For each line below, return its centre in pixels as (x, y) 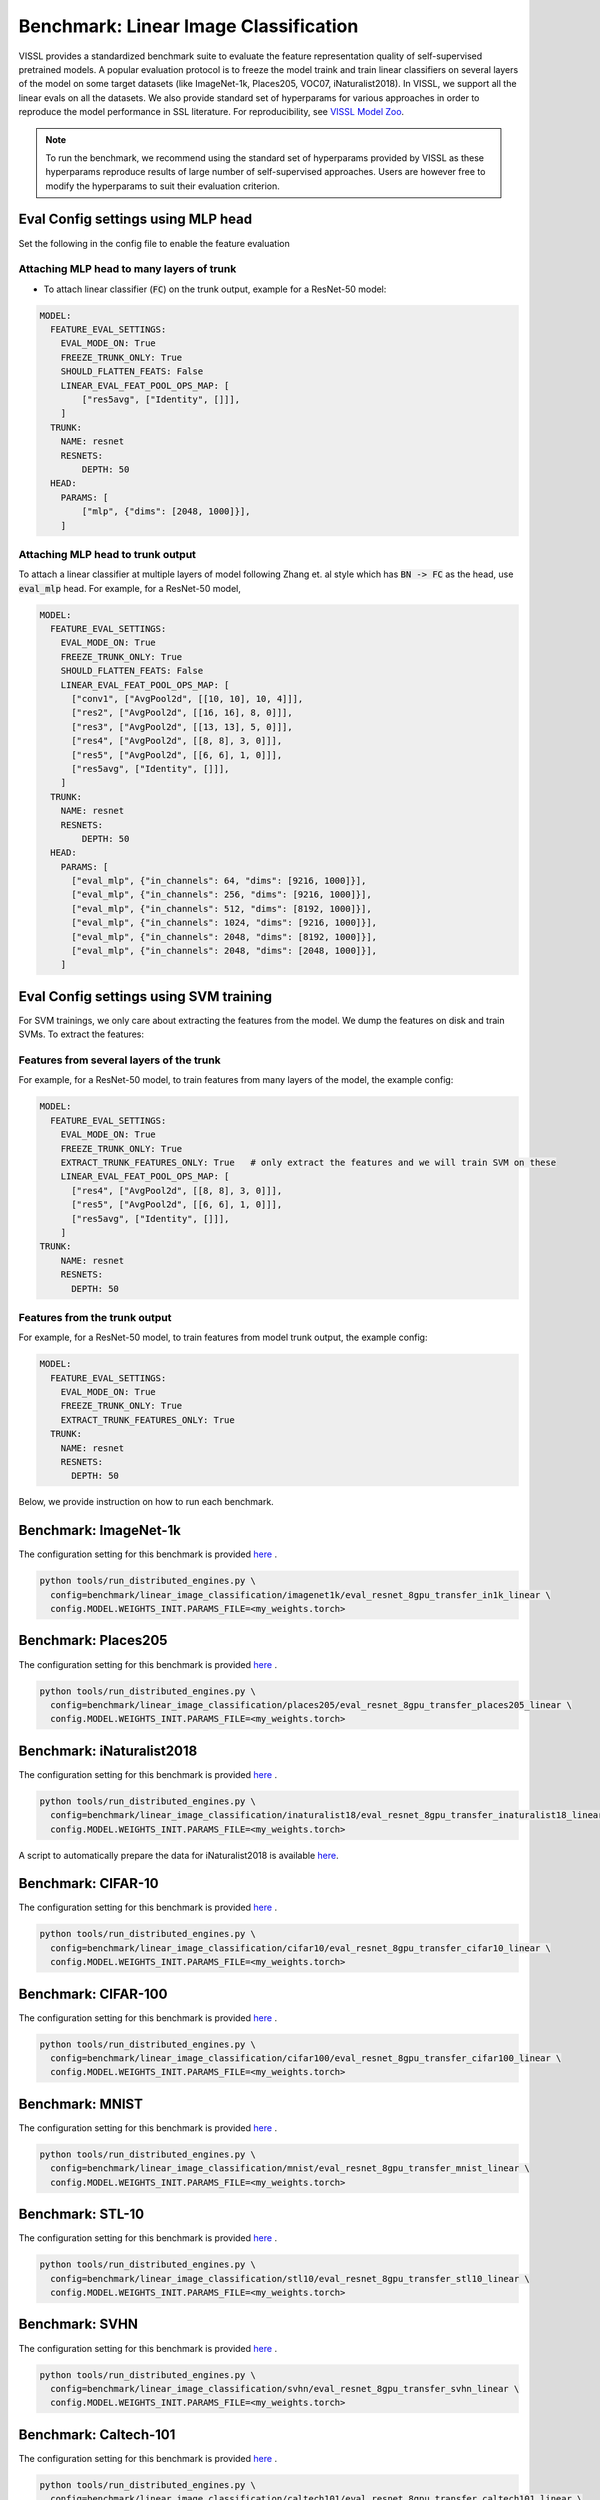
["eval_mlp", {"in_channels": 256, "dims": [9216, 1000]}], (221, 894)
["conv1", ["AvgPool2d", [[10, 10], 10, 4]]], (187, 699)
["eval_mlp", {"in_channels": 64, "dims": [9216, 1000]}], (219, 881)
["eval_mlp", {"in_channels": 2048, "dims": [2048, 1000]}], (224, 951)
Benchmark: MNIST (81, 2103)
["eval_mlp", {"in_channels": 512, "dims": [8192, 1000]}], (221, 908)
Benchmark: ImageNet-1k (100, 1530)
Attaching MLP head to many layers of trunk (127, 269)
